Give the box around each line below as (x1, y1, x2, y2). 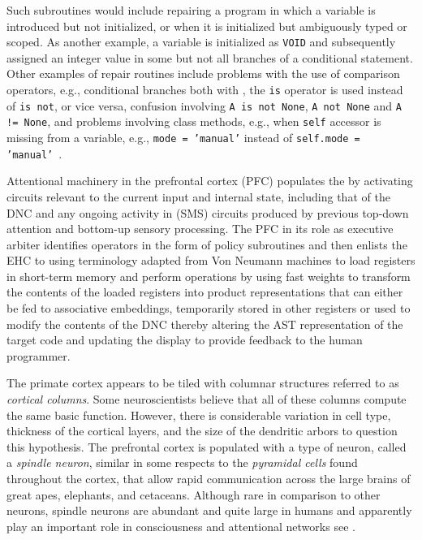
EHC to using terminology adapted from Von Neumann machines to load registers (6, 252, 416, 269)
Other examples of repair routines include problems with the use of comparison (6, 65, 400, 82)
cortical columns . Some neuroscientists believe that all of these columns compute (6, 391, 407, 408)
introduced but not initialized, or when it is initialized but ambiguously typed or (6, 17, 407, 34)
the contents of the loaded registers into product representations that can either (6, 283, 403, 300)
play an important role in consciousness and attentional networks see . (6, 517, 355, 534)
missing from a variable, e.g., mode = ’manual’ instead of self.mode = (6, 129, 360, 145)
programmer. (6, 347, 71, 364)
